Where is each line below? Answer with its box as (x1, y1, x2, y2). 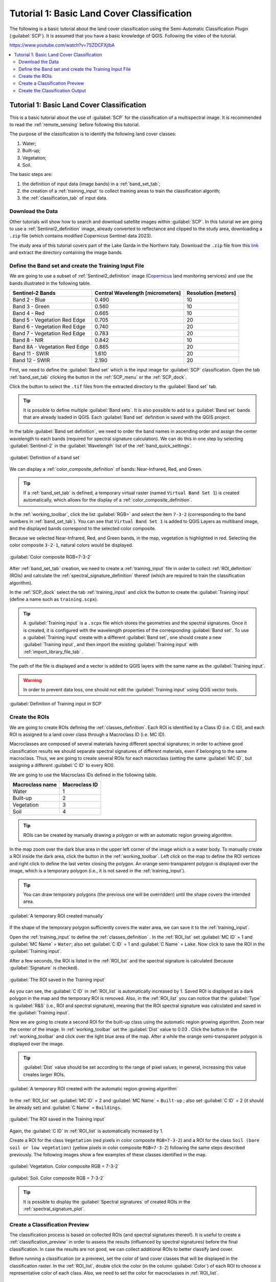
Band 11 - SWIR (12, 350, 49, 357)
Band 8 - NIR (12, 336, 43, 344)
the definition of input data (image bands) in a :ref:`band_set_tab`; (22, 181, 160, 187)
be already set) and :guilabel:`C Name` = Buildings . (9, 1104, 122, 1110)
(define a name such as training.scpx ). (9, 596, 98, 603)
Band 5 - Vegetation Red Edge (12, 316, 85, 324)
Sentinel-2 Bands (12, 290, 56, 297)
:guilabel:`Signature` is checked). (9, 965, 79, 971)
